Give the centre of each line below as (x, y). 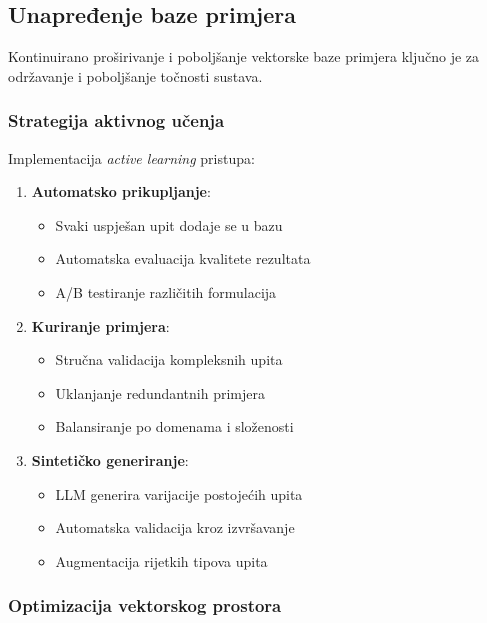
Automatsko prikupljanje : (121, 191)
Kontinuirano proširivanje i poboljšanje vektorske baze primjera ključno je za (244, 56)
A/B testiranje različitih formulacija (166, 291)
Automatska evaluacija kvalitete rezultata (183, 258)
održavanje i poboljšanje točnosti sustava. (135, 75)
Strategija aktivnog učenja (116, 120)
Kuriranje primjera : (100, 325)
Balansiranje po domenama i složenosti (174, 426)
